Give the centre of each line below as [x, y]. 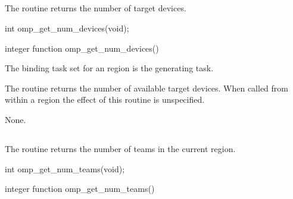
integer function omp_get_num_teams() [80, 189]
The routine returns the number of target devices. [96, 8]
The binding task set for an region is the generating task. [109, 68]
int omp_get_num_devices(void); [67, 28]
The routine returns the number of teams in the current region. [120, 148]
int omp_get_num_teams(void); [65, 168]
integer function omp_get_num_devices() [82, 48]
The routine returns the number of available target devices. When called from [146, 88]
